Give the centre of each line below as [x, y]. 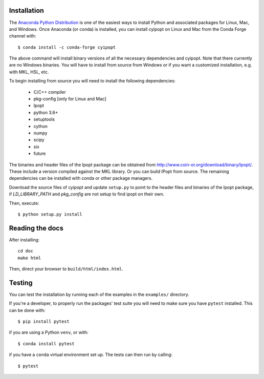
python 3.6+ [46, 112]
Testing [21, 283]
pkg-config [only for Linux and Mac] [70, 99]
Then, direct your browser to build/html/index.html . [66, 269]
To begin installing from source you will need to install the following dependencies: [92, 81]
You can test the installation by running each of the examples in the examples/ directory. [99, 294]
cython [41, 126]
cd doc [26, 251]
